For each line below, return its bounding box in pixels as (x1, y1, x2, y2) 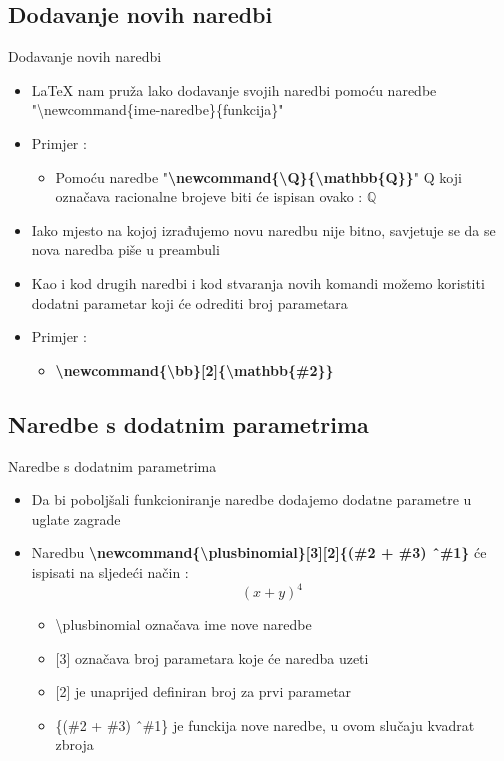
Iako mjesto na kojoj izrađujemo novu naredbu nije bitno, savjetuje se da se (31, 219, 496, 240)
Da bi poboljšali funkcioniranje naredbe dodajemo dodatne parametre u (31, 489, 472, 510)
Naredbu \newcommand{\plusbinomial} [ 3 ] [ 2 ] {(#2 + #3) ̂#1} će (31, 542, 487, 563)
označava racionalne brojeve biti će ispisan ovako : (55, 186, 363, 207)
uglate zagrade (31, 508, 121, 529)
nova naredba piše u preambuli (31, 239, 220, 260)
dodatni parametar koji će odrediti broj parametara (31, 292, 348, 313)
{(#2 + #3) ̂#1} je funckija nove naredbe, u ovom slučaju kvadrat (55, 714, 475, 735)
